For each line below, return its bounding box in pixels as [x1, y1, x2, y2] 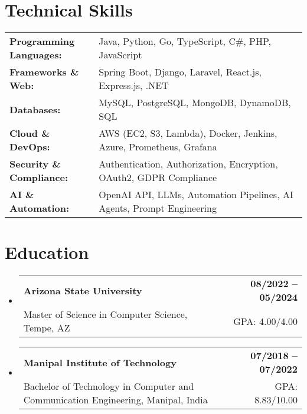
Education [5, 240, 89, 264]
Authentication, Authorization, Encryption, [99, 157, 278, 171]
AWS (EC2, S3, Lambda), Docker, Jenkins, [99, 126, 277, 140]
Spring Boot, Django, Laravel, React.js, [99, 65, 262, 79]
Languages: [9, 48, 62, 62]
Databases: [9, 102, 61, 116]
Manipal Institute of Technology [23, 355, 177, 369]
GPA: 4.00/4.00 [233, 314, 298, 328]
